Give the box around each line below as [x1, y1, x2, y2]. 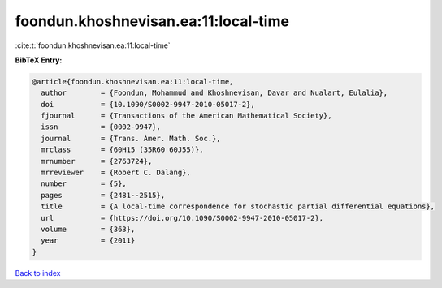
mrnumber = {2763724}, [41, 157, 153, 165]
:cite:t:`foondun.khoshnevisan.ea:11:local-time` [15, 41, 171, 50]
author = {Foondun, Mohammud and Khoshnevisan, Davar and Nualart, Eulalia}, [41, 88, 388, 97]
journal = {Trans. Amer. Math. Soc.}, [41, 134, 221, 143]
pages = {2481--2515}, [41, 191, 166, 200]
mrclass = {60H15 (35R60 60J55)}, [41, 145, 204, 154]
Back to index [15, 268, 61, 277]
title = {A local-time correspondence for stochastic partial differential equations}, [41, 202, 435, 211]
